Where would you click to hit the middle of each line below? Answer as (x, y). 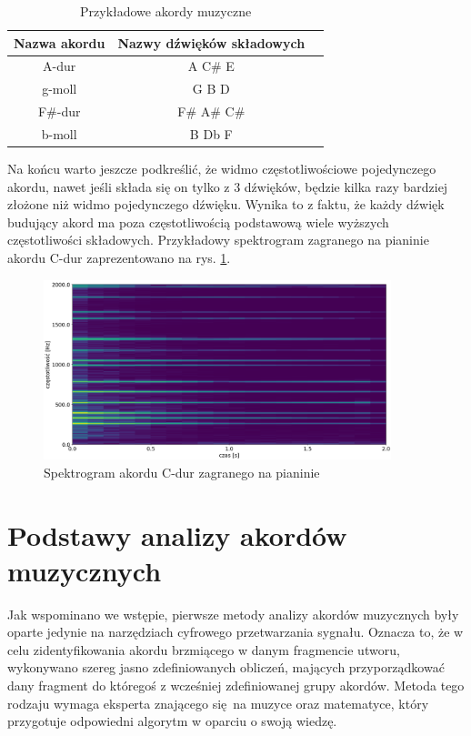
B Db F (211, 133)
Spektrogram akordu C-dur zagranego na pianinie (182, 472)
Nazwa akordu (60, 42)
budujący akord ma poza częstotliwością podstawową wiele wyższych (198, 222)
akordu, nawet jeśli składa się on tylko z (119, 186)
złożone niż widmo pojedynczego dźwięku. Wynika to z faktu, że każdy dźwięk (226, 204)
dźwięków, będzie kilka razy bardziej (346, 186)
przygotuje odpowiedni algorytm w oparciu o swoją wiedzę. (172, 721)
